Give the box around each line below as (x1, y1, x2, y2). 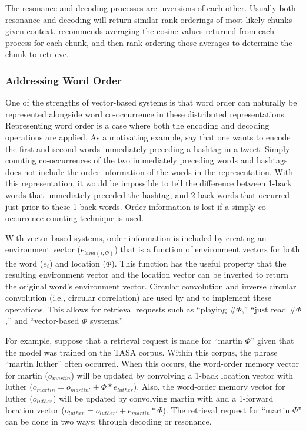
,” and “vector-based (5, 314, 79, 327)
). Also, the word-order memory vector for (133, 380, 285, 393)
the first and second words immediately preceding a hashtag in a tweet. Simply (5, 142, 290, 154)
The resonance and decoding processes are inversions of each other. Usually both (5, 2, 296, 14)
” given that (250, 334, 294, 347)
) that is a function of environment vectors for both (114, 243, 300, 255)
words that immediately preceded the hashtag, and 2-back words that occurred (5, 188, 290, 200)
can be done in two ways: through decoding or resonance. (5, 415, 212, 427)
